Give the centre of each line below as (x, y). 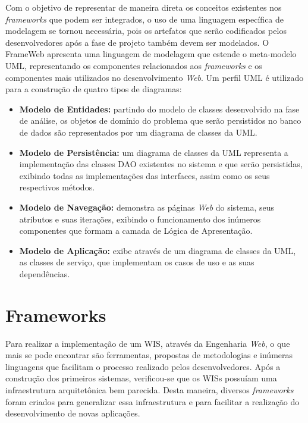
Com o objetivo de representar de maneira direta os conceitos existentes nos (144, 7)
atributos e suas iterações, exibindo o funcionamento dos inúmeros (140, 219)
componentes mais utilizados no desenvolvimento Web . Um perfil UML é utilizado (155, 77)
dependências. (45, 273)
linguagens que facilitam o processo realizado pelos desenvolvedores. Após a (143, 366)
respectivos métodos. (57, 187)
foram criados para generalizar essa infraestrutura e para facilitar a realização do (153, 401)
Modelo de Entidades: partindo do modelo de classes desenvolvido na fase (159, 109)
